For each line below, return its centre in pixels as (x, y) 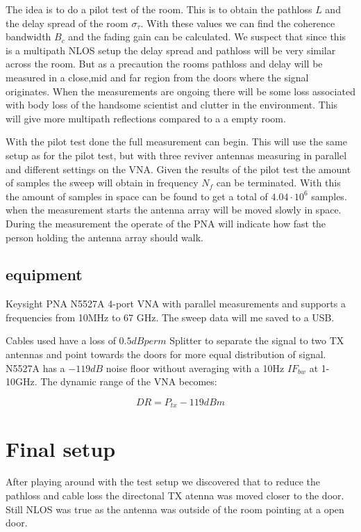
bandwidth (28, 37)
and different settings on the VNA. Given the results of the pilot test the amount (178, 169)
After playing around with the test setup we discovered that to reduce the (163, 482)
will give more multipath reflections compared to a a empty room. (146, 118)
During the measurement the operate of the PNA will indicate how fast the (166, 223)
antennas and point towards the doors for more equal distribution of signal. (166, 354)
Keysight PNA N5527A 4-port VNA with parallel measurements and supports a (176, 304)
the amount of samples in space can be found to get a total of (137, 196)
